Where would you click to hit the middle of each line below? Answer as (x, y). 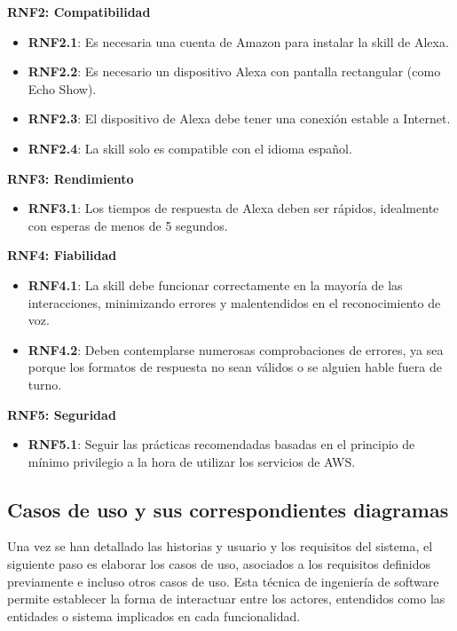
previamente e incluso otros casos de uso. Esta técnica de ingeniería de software (223, 581)
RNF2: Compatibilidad (79, 12)
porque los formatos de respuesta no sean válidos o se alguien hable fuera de (235, 367)
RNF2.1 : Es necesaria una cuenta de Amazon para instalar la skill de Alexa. (238, 41)
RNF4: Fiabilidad (62, 255)
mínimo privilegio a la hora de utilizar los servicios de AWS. (192, 461)
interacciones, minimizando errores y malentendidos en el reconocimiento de (234, 302)
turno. (45, 384)
